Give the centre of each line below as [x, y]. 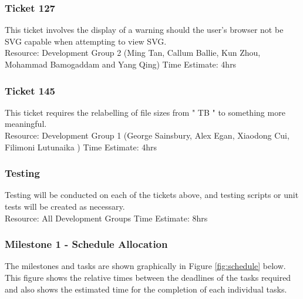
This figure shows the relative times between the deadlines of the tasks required [148, 277]
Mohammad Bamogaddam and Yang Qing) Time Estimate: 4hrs [121, 64]
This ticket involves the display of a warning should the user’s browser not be [144, 30]
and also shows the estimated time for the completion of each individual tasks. [146, 289]
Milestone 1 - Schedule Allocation [86, 244]
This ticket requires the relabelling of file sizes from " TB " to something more [145, 112]
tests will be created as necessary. [65, 206]
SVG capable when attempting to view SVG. [86, 41]
